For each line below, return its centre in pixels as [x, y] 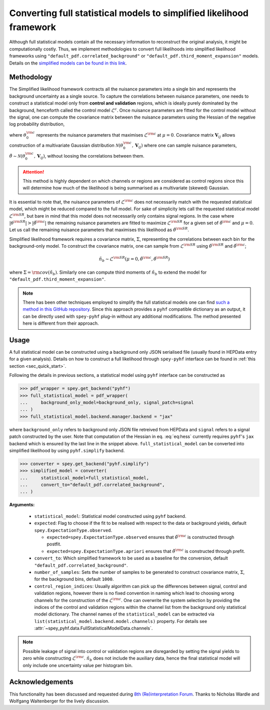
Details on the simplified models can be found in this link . [68, 63]
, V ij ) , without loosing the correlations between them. [89, 156]
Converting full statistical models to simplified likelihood [129, 13]
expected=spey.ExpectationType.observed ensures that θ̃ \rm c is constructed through [140, 537]
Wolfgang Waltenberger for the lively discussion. [59, 701]
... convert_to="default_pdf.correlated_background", [92, 485]
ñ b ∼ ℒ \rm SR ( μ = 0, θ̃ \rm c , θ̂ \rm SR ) [134, 259]
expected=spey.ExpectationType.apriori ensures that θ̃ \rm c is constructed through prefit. [146, 551]
